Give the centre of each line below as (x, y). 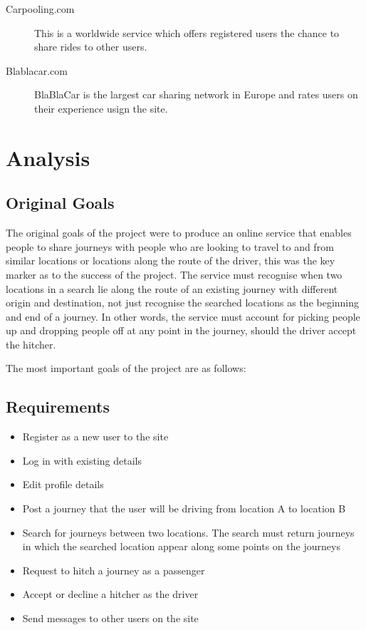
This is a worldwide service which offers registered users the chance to (187, 32)
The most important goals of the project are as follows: (126, 368)
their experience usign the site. (101, 108)
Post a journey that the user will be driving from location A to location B (184, 508)
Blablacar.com (37, 70)
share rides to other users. (91, 47)
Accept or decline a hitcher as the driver (110, 594)
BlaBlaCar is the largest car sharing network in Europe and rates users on (196, 94)
